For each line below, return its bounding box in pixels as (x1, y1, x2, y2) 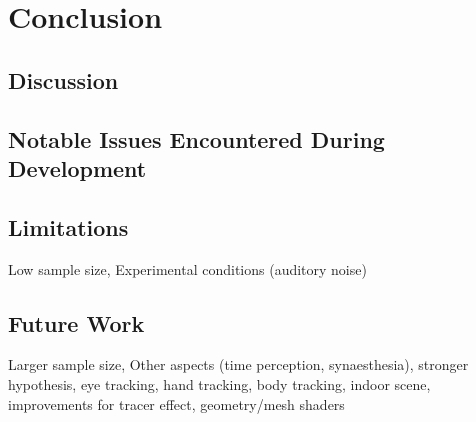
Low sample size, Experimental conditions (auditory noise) (8, 258, 367, 279)
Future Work (8, 307, 145, 338)
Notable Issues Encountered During (8, 123, 385, 154)
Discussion (8, 64, 119, 95)
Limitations (8, 211, 129, 242)
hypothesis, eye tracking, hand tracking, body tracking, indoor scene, (8, 373, 431, 394)
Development (8, 152, 147, 183)
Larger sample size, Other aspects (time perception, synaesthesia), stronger (8, 354, 469, 375)
